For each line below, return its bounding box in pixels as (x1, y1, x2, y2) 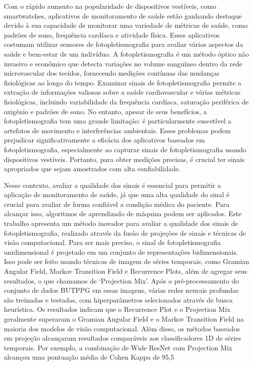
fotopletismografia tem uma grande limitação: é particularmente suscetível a (4, 116, 232, 126)
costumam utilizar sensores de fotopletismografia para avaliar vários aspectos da (4, 39, 243, 49)
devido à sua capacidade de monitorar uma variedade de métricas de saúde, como (4, 20, 248, 30)
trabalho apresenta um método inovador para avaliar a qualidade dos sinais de (4, 218, 238, 228)
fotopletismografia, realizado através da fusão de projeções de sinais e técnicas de (4, 227, 246, 238)
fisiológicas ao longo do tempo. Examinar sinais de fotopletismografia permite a (4, 77, 242, 87)
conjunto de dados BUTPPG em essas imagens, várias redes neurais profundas (4, 285, 239, 295)
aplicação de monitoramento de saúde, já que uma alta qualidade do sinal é (4, 189, 230, 200)
